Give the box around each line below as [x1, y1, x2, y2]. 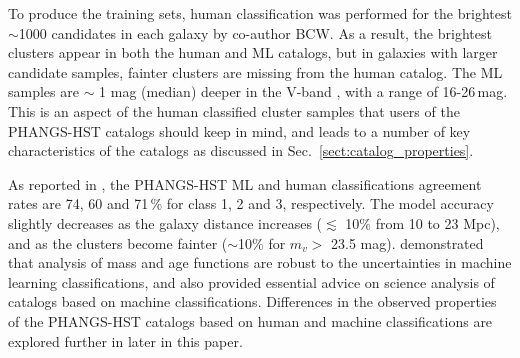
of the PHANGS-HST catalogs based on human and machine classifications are [8, 310, 493, 331]
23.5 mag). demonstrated [330, 232, 484, 253]
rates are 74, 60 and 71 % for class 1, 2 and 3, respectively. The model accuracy [8, 193, 494, 214]
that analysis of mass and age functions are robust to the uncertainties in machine [8, 252, 512, 273]
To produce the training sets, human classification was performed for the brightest [8, 3, 512, 23]
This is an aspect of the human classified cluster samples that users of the [8, 100, 460, 121]
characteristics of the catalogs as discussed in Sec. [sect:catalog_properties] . [8, 140, 474, 161]
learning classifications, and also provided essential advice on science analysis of [8, 271, 495, 292]
